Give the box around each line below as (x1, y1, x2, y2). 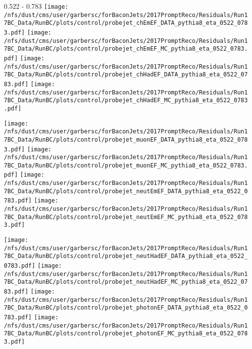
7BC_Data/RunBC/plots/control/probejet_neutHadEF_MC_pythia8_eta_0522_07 (4, 278, 248, 286)
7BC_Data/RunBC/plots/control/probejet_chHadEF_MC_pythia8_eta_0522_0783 (4, 97, 248, 104)
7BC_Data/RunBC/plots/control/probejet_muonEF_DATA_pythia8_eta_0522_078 (4, 136, 248, 143)
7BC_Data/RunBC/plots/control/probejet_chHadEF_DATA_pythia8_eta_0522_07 (4, 71, 248, 78)
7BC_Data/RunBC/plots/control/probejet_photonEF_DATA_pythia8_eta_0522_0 (4, 304, 248, 312)
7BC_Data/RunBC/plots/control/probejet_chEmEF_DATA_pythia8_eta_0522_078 (4, 19, 248, 27)
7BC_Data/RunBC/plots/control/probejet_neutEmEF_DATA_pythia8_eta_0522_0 (4, 187, 248, 195)
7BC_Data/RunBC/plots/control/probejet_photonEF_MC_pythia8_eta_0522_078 (4, 330, 248, 337)
